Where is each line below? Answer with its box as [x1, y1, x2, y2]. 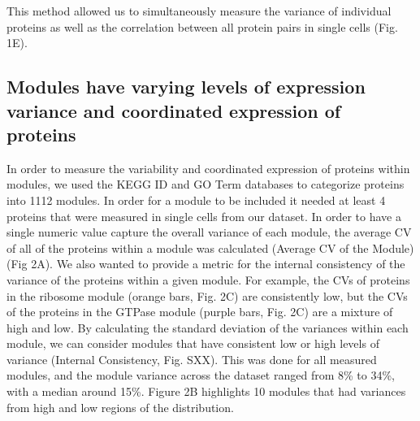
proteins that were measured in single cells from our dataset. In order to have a [6, 207, 401, 224]
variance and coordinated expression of [6, 98, 341, 123]
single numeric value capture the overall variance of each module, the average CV [6, 224, 412, 241]
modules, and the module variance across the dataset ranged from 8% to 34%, [6, 367, 395, 384]
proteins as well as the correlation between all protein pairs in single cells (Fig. [6, 18, 398, 35]
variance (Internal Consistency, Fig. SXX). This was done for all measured [6, 350, 377, 367]
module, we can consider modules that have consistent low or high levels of [6, 335, 379, 352]
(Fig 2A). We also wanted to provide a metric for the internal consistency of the [6, 255, 405, 272]
